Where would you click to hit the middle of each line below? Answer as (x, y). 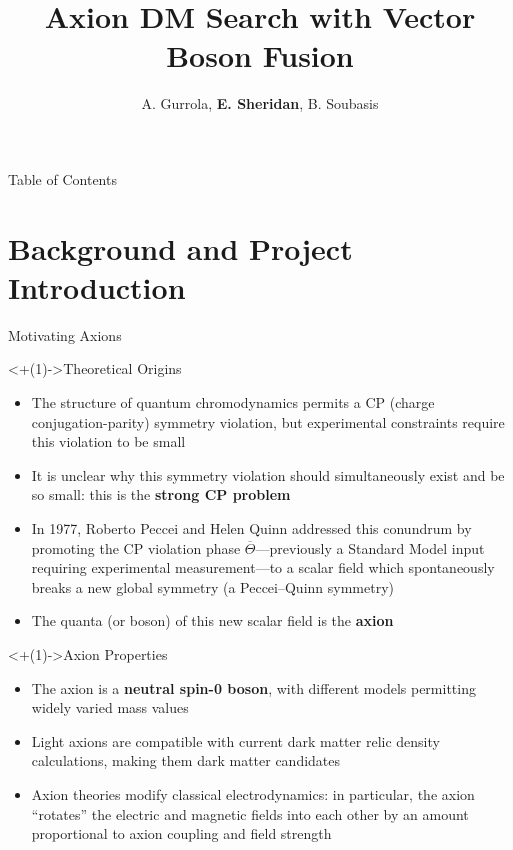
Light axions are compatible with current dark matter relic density (235, 740)
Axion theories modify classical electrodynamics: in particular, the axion (253, 793)
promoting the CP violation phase (136, 547)
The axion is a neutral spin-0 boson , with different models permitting (253, 687)
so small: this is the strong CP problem (161, 494)
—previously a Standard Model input (370, 547)
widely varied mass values (110, 707)
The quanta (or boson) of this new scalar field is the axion (212, 620)
